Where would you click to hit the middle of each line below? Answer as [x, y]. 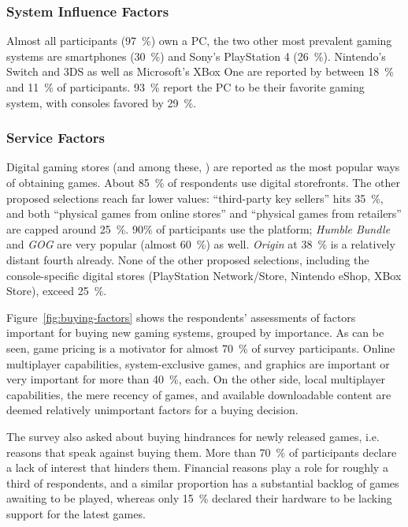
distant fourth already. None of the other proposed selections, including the [188, 259]
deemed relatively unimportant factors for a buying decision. [152, 410]
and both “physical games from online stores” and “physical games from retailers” [204, 213]
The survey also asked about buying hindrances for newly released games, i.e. [193, 436]
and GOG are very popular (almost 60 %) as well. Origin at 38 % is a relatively [201, 244]
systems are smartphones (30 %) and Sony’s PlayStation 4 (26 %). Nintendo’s [196, 56]
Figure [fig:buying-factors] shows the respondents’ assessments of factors [181, 317]
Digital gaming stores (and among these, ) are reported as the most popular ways [203, 167]
